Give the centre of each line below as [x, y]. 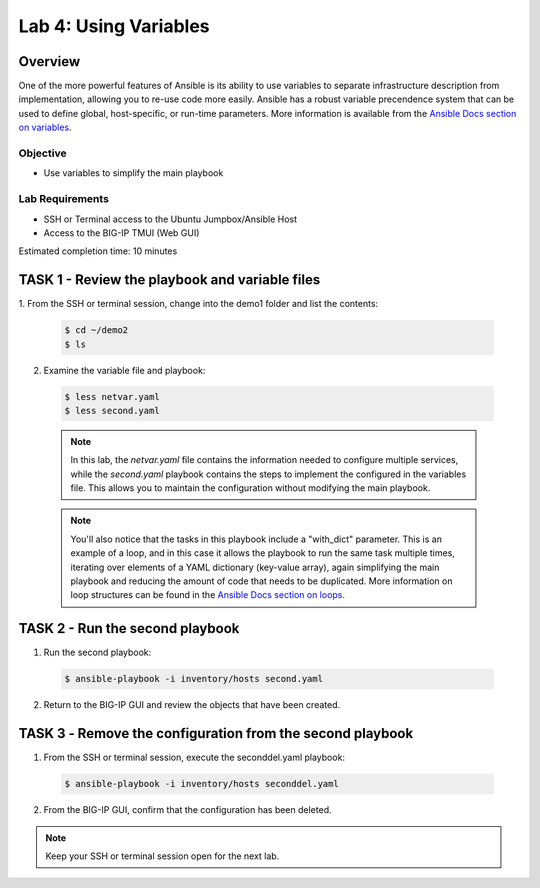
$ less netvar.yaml [112, 396]
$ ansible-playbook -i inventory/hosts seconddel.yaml [201, 784]
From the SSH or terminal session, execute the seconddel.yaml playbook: [194, 757]
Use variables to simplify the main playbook [133, 173]
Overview [49, 61]
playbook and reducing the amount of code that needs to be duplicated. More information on [261, 581]
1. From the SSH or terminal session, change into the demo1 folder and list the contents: [198, 304]
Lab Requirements [64, 199]
